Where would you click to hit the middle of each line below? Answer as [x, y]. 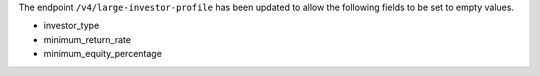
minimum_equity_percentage [102, 54]
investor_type [71, 26]
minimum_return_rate [87, 39]
